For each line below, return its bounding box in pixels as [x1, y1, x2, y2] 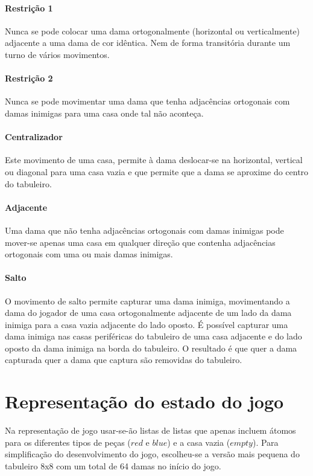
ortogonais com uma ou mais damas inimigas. [5, 248, 173, 260]
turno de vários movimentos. [5, 48, 110, 60]
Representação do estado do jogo [5, 389, 284, 414]
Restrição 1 [5, 1, 53, 14]
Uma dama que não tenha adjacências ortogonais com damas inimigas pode [5, 224, 284, 236]
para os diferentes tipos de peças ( [5, 436, 131, 448]
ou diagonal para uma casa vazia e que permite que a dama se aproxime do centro [5, 165, 309, 178]
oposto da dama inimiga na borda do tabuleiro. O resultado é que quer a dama [5, 341, 297, 354]
